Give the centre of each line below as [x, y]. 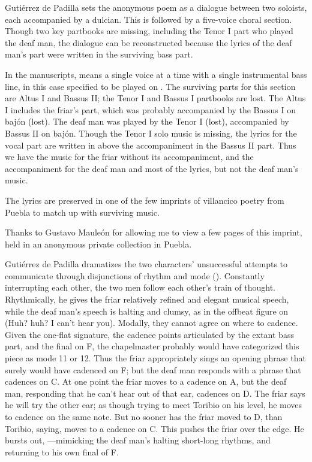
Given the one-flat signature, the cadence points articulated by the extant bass [149, 334]
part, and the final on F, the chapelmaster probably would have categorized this [152, 346]
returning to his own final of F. [62, 452]
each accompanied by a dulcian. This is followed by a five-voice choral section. [148, 19]
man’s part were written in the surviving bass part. [99, 54]
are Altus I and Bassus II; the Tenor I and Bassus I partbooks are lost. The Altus [155, 98]
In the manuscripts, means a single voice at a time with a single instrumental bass [156, 74]
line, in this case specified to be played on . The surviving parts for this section [150, 86]
